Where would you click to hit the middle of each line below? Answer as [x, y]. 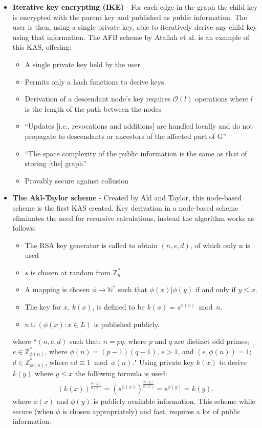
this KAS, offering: [42, 47]
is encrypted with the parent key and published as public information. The [130, 17]
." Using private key [163, 362]
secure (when [33, 411]
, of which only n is [220, 245]
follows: [24, 228]
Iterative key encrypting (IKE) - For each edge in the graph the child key [135, 7]
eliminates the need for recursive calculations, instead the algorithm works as [133, 218]
